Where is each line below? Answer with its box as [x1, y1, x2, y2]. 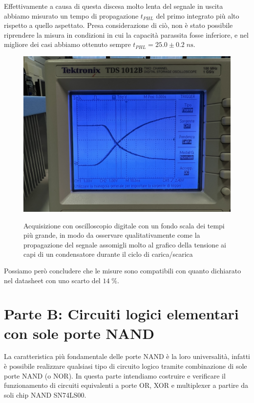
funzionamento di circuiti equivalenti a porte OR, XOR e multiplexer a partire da [4, 380, 248, 390]
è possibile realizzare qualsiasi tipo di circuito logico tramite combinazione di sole [4, 361, 247, 371]
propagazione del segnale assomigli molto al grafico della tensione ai [23, 239, 226, 249]
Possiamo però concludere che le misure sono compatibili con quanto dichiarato [4, 265, 241, 275]
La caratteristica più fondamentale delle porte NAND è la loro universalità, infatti [4, 351, 250, 361]
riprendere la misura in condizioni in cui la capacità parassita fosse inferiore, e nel [4, 29, 249, 40]
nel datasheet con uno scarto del [4, 275, 101, 285]
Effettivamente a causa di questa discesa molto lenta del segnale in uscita [4, 1, 223, 11]
